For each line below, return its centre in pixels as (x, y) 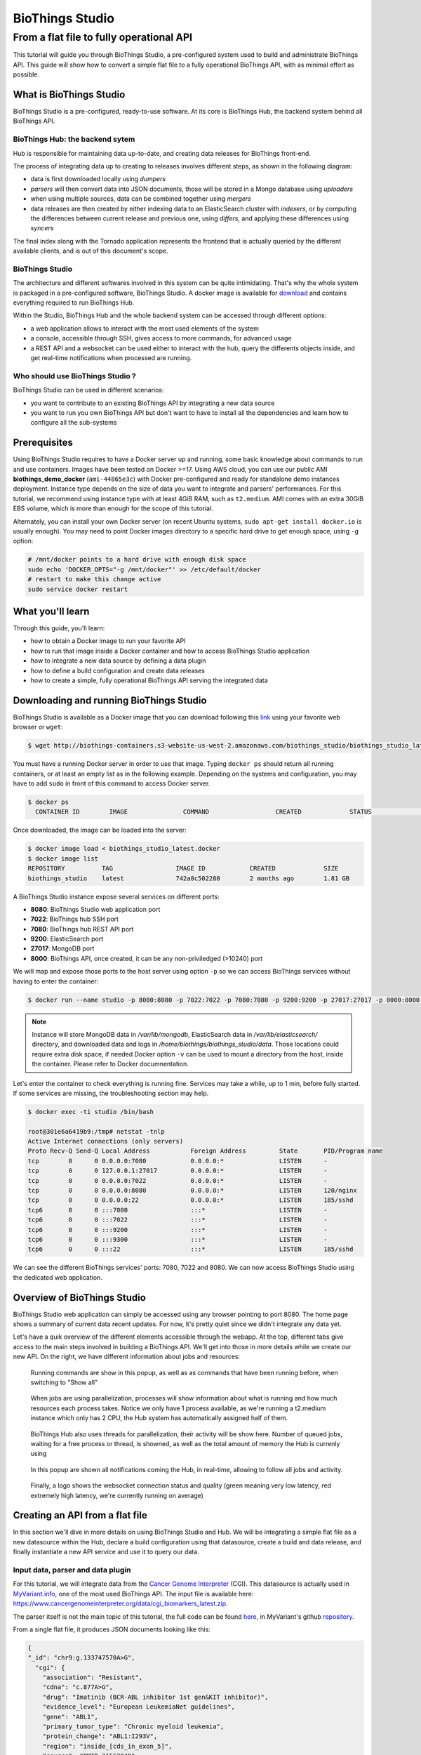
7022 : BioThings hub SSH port (75, 919)
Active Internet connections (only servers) (106, 1141)
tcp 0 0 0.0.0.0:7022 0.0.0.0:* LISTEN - (178, 1180)
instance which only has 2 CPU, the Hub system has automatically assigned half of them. (159, 1418)
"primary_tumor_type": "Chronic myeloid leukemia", (133, 1727)
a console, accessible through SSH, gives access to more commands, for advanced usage (161, 338)
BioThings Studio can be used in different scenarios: (88, 390)
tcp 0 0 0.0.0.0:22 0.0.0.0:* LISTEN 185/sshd (191, 1200)
